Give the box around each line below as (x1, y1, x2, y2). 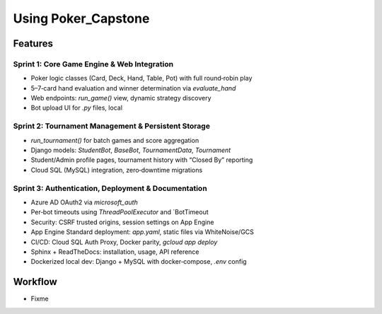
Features (13, 37, 53, 50)
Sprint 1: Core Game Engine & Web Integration (13, 59, 173, 69)
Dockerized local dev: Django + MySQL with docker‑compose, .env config (30, 257, 247, 266)
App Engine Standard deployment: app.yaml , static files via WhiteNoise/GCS (30, 228, 255, 236)
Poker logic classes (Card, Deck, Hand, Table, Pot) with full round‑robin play (30, 74, 253, 83)
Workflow (13, 276, 58, 288)
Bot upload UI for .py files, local (30, 103, 123, 112)
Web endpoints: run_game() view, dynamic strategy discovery (30, 94, 212, 103)
